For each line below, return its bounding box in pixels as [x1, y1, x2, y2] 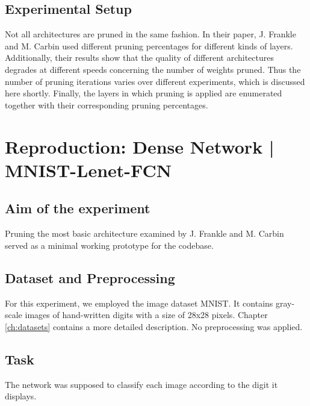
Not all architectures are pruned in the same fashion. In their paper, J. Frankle [5, 28, 296, 40]
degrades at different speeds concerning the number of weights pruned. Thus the [5, 63, 301, 75]
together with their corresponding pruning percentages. [5, 98, 208, 111]
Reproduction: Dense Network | [5, 134, 274, 158]
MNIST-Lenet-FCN [5, 157, 172, 182]
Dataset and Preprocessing [5, 268, 175, 287]
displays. [5, 390, 37, 402]
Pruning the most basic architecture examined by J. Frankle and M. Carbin [5, 227, 284, 240]
